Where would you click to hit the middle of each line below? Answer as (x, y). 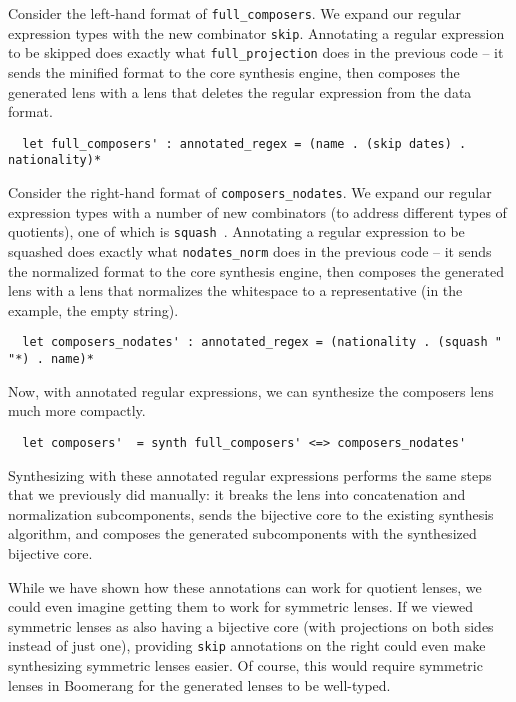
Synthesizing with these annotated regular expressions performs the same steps (250, 474)
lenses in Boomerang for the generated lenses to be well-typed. (199, 684)
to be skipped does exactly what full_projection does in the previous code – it (256, 52)
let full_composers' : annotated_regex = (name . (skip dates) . (244, 143)
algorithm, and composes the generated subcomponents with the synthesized (242, 533)
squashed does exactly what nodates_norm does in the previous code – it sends (250, 250)
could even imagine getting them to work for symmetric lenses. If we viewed (240, 606)
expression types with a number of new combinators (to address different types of (257, 211)
